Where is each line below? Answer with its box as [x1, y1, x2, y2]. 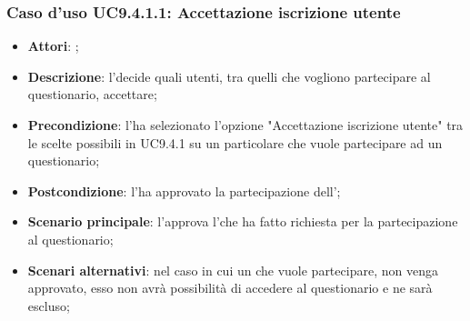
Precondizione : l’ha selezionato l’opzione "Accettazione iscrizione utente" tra [27, 115, 464, 134]
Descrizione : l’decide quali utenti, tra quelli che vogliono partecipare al [27, 66, 431, 85]
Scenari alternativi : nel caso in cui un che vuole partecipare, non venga [27, 260, 438, 279]
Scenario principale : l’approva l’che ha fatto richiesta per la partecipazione [27, 212, 458, 231]
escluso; [27, 296, 70, 315]
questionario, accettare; [27, 85, 157, 104]
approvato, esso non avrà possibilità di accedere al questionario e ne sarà [27, 278, 433, 297]
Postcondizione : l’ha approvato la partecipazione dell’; [27, 181, 341, 200]
